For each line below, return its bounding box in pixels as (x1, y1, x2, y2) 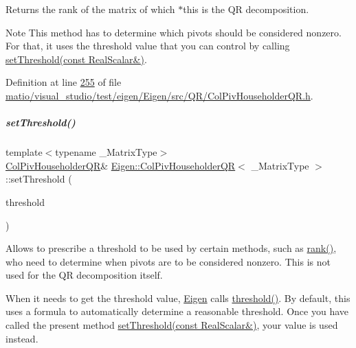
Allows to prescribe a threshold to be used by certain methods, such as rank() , (5, 241, 337, 255)
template (5, 145, 43, 159)
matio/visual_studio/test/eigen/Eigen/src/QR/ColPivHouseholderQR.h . (5, 88, 313, 102)
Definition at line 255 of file (5, 75, 122, 89)
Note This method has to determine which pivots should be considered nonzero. (5, 25, 342, 39)
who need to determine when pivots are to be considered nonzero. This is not (5, 254, 331, 268)
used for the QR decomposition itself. (5, 268, 163, 282)
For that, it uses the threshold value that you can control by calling (5, 38, 290, 53)
